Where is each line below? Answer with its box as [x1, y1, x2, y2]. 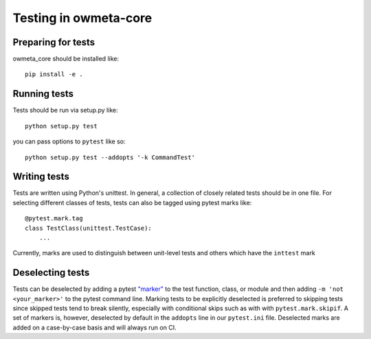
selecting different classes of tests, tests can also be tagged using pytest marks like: [12, 198, 252, 207]
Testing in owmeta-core [12, 10, 153, 25]
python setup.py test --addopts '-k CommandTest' [25, 153, 196, 161]
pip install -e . [25, 71, 83, 78]
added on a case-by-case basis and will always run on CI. [12, 323, 177, 331]
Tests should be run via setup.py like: [12, 106, 118, 115]
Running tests [12, 88, 74, 100]
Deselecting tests [12, 267, 90, 279]
